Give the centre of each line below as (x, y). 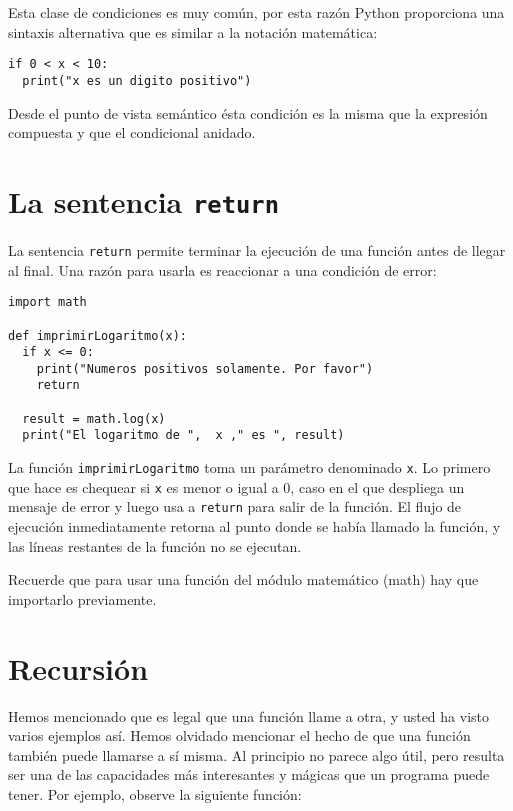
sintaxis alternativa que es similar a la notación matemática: (193, 31)
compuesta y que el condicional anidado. (132, 132)
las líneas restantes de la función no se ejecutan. (155, 545)
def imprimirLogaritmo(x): (97, 335)
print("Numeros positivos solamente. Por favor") (205, 368)
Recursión (78, 667)
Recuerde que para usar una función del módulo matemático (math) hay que (243, 579)
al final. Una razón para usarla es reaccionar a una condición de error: (222, 269)
